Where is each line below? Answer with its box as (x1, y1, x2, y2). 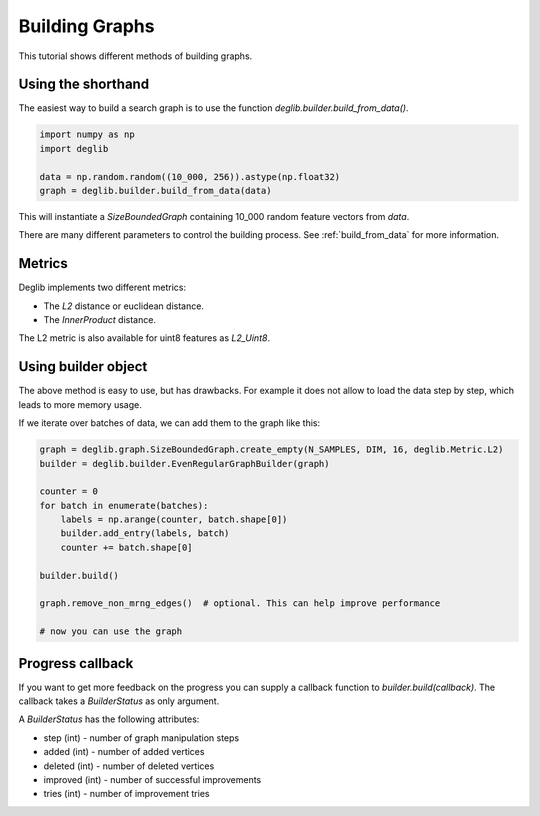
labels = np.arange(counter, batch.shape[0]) (60, 514, 288, 525)
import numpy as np (39, 129, 135, 140)
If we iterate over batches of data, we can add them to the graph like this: (18, 417, 320, 429)
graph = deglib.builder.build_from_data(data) (39, 185, 272, 196)
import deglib (39, 143, 109, 154)
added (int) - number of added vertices (43, 746, 205, 758)
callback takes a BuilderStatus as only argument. (18, 695, 220, 707)
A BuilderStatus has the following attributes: (18, 713, 200, 725)
